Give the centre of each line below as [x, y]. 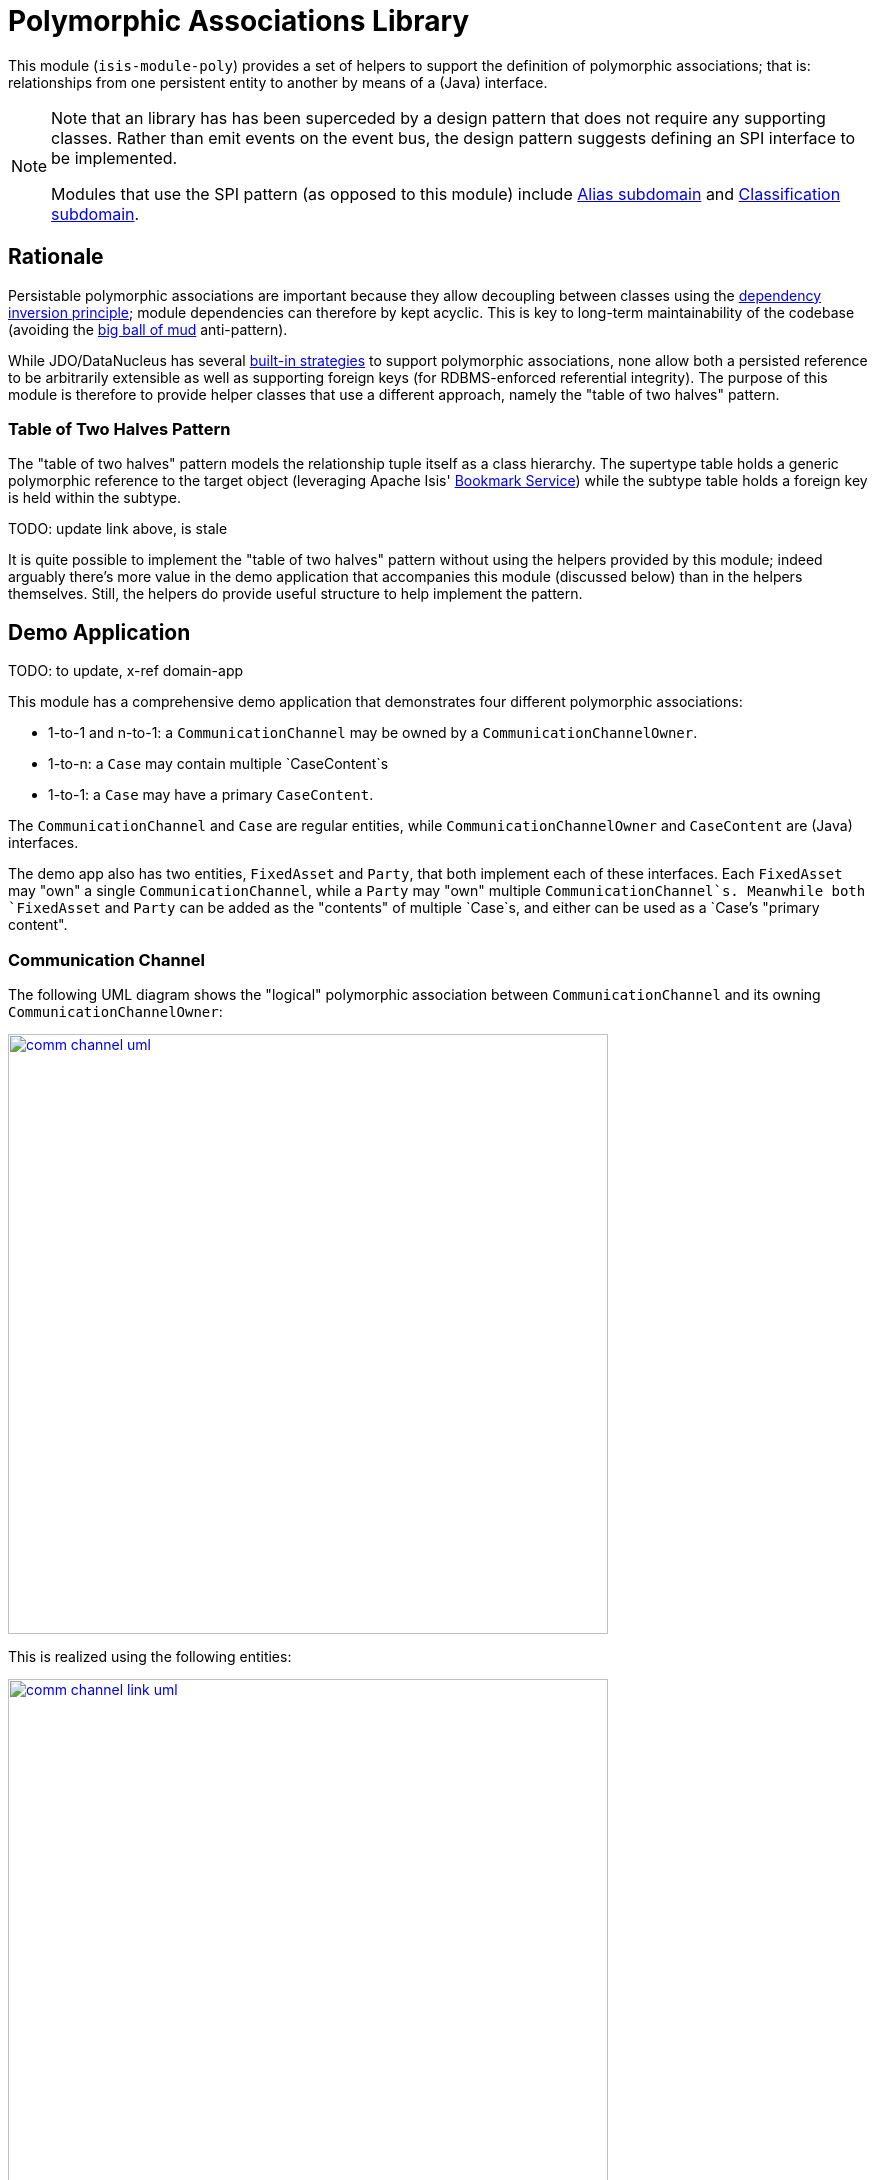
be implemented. [114, 157]
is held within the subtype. [95, 498]
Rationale [56, 257]
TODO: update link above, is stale [118, 529]
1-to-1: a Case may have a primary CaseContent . [211, 795]
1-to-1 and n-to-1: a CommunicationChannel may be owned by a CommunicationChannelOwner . [373, 733]
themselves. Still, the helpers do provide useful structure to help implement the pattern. [295, 594]
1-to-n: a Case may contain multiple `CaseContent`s [218, 764]
